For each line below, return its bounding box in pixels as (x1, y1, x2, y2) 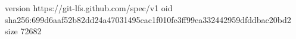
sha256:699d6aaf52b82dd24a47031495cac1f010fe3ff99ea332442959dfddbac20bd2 (5, 13, 291, 25)
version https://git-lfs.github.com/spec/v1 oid (5, 2, 173, 14)
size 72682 (5, 25, 42, 37)
